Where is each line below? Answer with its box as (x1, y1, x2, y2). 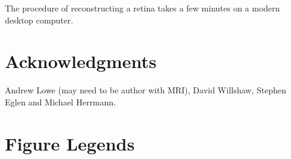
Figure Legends (5, 131, 135, 155)
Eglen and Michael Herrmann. (5, 95, 116, 108)
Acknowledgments (5, 49, 157, 73)
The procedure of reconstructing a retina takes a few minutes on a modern (5, 2, 280, 14)
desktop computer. (5, 13, 74, 26)
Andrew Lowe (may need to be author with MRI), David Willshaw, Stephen (5, 84, 287, 96)
